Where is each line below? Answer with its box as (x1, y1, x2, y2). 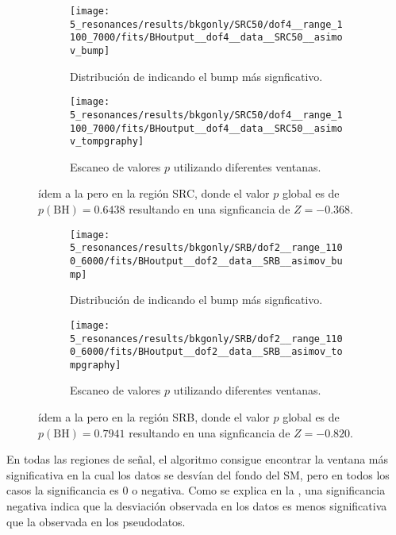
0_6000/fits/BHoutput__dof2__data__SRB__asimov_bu (70, 255, 343, 267)
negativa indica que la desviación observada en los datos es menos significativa (6, 498, 387, 514)
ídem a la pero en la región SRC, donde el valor (38, 185, 270, 202)
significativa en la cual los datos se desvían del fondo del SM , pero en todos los (6, 466, 390, 483)
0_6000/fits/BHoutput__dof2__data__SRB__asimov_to (70, 346, 343, 358)
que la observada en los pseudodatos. (6, 513, 186, 529)
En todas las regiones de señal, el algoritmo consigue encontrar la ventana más (6, 451, 389, 468)
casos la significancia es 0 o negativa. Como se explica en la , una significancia (6, 482, 386, 498)
